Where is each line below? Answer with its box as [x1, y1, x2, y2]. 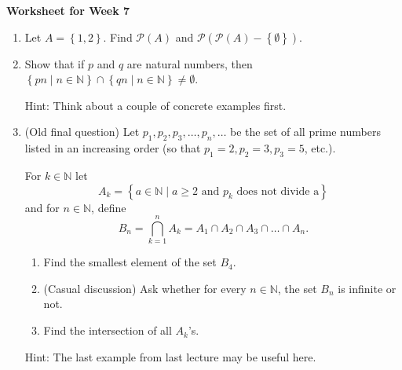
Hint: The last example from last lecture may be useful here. [24, 348, 316, 365]
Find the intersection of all [43, 322, 172, 339]
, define [91, 199, 126, 215]
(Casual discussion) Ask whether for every [43, 280, 247, 296]
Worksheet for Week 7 [6, 2, 130, 18]
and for [24, 199, 60, 215]
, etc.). [304, 140, 336, 156]
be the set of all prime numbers [230, 123, 381, 140]
